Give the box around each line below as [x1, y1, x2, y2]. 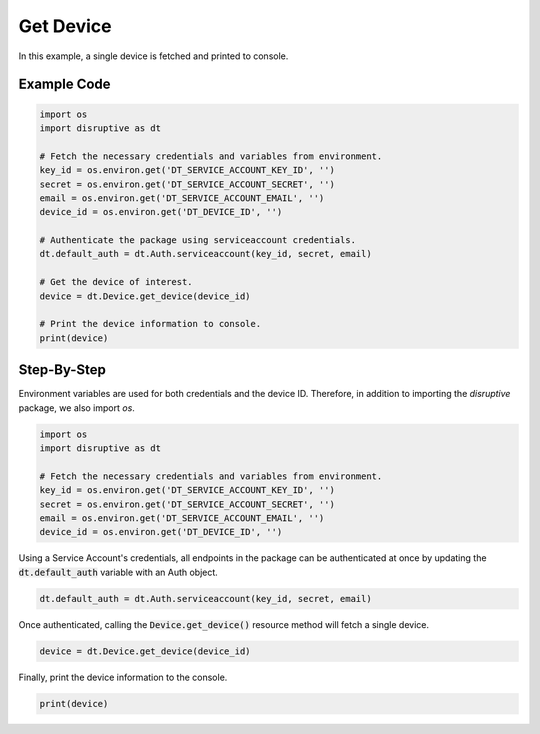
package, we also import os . [18, 401, 135, 414]
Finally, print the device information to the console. [18, 671, 228, 683]
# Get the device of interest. [39, 276, 194, 288]
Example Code [18, 76, 111, 93]
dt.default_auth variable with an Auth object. [18, 566, 219, 578]
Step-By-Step [18, 361, 107, 379]
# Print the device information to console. [39, 318, 262, 330]
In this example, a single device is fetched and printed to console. [18, 50, 289, 62]
